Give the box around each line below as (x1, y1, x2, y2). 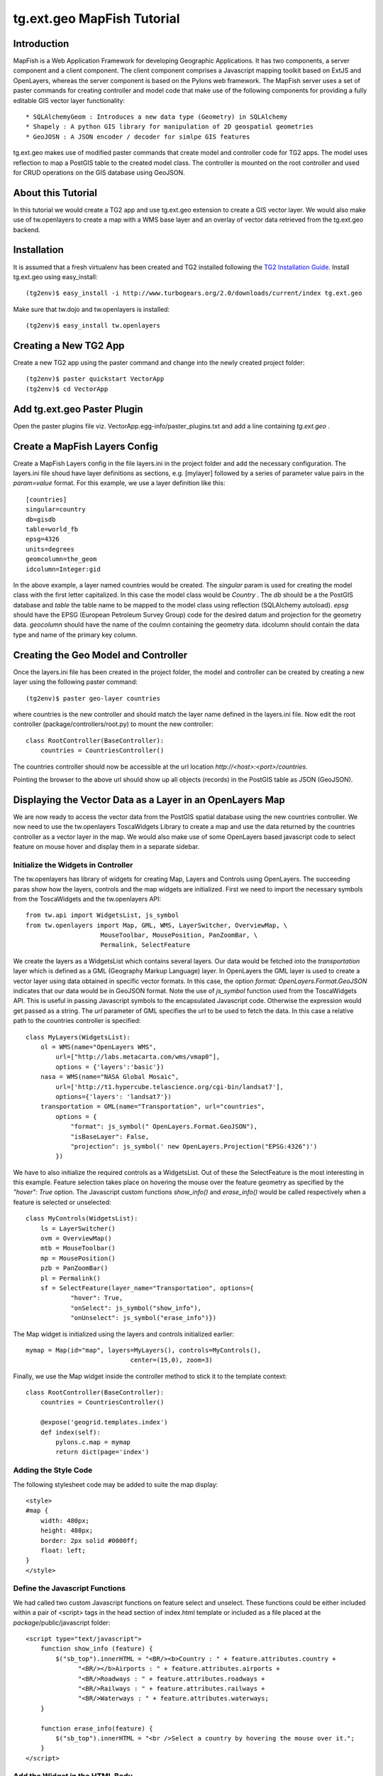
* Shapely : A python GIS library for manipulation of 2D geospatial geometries (26, 123, 314, 131)
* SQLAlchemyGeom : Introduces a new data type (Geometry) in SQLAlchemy (26, 113, 288, 121)
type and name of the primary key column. (13, 630, 138, 639)
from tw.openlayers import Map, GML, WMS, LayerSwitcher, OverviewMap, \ (26, 921, 288, 929)
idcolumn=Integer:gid (26, 565, 101, 573)
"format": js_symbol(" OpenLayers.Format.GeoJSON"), (70, 1122, 258, 1131)
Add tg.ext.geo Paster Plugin (13, 403, 143, 415)
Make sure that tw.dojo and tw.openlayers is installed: (13, 305, 170, 313)
